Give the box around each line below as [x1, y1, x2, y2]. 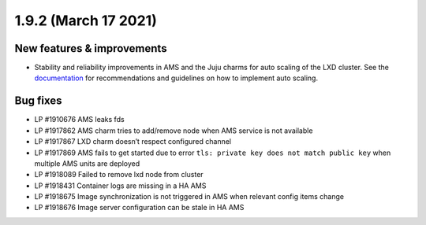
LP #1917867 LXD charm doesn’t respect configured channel [34, 137, 232, 146]
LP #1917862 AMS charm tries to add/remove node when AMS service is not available [34, 126, 313, 135]
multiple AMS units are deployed [34, 158, 140, 168]
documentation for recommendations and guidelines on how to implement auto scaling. [34, 73, 319, 83]
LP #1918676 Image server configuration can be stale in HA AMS [34, 203, 245, 212]
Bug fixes [14, 94, 62, 108]
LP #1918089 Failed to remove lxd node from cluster [34, 170, 204, 179]
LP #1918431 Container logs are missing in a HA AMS [34, 181, 207, 190]
